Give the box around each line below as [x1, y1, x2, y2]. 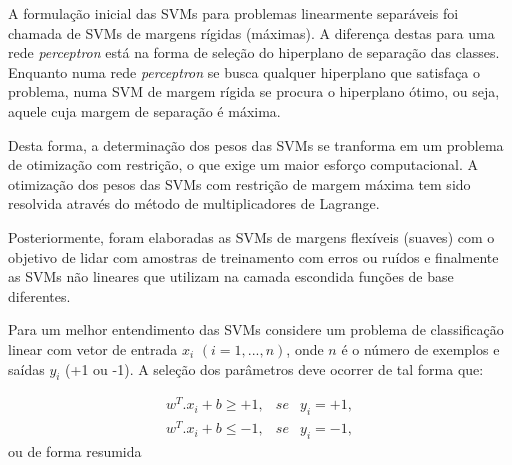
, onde [286, 338, 324, 359]
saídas [8, 358, 45, 379]
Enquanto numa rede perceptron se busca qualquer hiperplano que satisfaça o [8, 61, 481, 82]
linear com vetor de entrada [8, 338, 178, 359]
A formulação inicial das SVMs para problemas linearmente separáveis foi [8, 3, 459, 23]
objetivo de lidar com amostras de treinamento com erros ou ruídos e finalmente [8, 246, 499, 267]
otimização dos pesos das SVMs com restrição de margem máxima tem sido [8, 173, 471, 194]
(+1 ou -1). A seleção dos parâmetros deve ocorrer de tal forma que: [65, 358, 484, 379]
